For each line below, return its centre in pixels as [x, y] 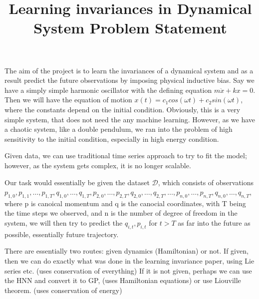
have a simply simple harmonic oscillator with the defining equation [108, 90]
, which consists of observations [206, 182]
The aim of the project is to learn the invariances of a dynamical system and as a [129, 70]
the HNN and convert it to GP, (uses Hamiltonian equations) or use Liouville [123, 280]
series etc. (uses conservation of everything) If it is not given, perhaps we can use [128, 270]
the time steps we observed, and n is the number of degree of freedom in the [121, 213]
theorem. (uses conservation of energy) [63, 290]
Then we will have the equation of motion [68, 100]
